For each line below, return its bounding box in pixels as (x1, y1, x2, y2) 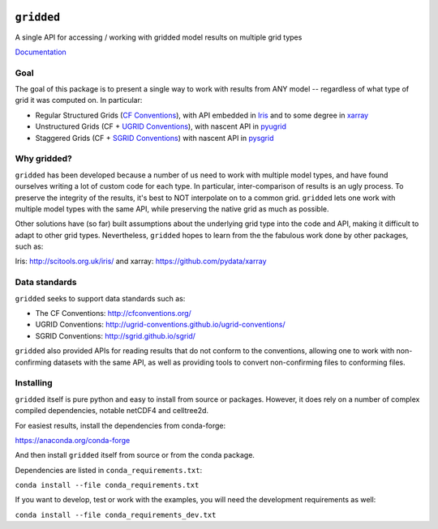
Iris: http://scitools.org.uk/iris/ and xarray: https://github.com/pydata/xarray (15, 256, 267, 267)
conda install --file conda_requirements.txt (15, 480, 200, 490)
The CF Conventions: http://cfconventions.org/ (35, 309, 192, 318)
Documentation (15, 47, 67, 57)
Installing (15, 378, 53, 389)
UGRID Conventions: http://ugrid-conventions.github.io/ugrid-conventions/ (35, 320, 286, 330)
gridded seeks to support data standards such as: (15, 293, 186, 303)
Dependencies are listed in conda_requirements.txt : (15, 465, 203, 475)
